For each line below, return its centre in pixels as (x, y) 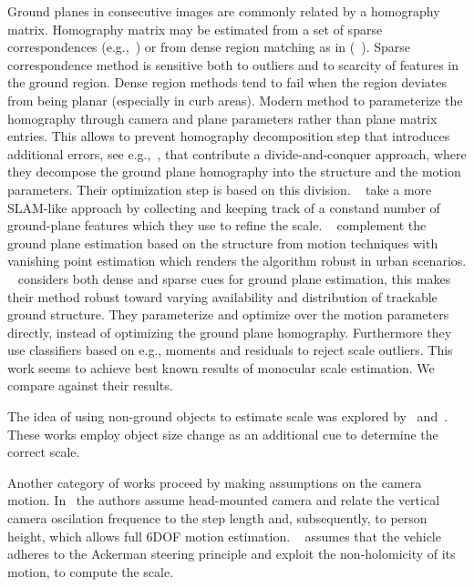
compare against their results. (90, 385)
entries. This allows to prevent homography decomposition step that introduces (229, 136)
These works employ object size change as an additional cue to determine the (223, 434)
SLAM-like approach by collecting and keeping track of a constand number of (224, 207)
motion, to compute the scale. (91, 571)
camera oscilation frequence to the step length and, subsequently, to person (217, 518)
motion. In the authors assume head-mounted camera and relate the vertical (224, 500)
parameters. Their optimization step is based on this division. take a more (220, 189)
